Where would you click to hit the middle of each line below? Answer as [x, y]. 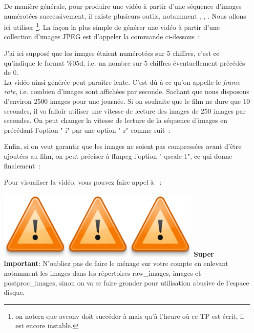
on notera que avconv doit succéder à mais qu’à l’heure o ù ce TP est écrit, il [130, 316]
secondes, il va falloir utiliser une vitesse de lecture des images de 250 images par [125, 110]
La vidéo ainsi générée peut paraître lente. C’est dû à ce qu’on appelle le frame [122, 82]
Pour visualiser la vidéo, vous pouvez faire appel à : [83, 182]
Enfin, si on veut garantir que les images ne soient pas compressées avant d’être [123, 146]
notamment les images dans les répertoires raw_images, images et [103, 273]
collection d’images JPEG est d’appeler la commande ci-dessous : [102, 36]
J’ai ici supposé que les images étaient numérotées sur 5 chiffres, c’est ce [112, 53]
